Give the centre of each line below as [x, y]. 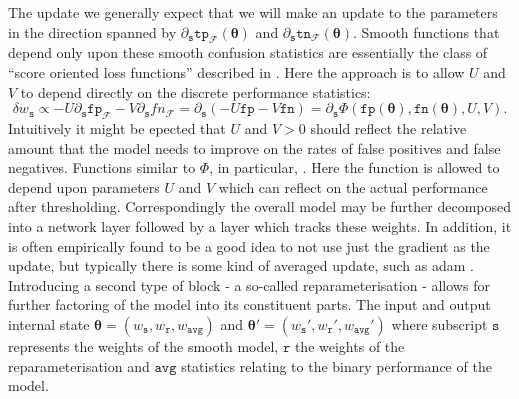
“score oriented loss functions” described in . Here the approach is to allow [236, 71]
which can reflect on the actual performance [353, 186]
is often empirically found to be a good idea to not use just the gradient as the [249, 245]
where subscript [439, 323]
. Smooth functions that [426, 31]
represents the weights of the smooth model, [143, 345]
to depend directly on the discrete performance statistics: [195, 91]
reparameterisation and [79, 365]
